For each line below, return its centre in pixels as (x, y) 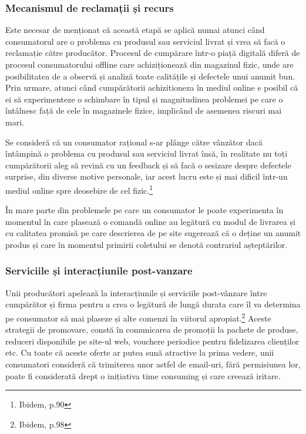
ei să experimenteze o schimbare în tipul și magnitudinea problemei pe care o (144, 99)
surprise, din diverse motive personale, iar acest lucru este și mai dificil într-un (147, 176)
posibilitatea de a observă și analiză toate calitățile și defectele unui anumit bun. (150, 76)
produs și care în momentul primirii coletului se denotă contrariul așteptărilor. (147, 244)
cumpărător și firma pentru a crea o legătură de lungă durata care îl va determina (153, 304)
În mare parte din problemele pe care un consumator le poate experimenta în (144, 210)
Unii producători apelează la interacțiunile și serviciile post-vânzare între (136, 292)
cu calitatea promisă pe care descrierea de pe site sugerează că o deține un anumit (153, 233)
